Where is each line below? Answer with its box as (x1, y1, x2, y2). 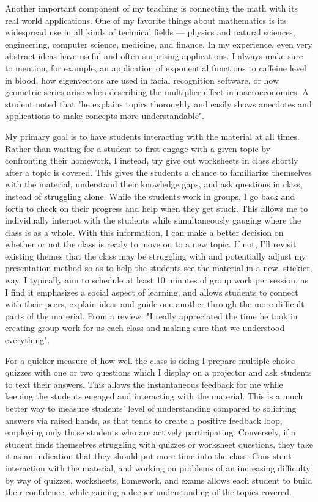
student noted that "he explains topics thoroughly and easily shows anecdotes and (5, 97, 312, 110)
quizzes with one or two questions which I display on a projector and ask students (5, 366, 312, 379)
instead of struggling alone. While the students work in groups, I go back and (5, 189, 295, 202)
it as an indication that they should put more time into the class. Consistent (5, 449, 292, 462)
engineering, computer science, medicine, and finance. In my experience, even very (5, 37, 312, 50)
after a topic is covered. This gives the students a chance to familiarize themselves (5, 166, 312, 178)
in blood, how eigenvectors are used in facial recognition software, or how (5, 73, 279, 86)
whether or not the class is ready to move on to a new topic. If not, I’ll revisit (5, 238, 297, 250)
